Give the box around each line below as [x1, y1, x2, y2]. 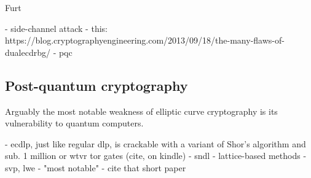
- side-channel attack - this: [5, 21, 108, 34]
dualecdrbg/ [5, 45, 50, 58]
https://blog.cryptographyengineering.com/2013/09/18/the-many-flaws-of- [5, 34, 285, 47]
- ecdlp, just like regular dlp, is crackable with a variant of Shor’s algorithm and [5, 137, 306, 150]
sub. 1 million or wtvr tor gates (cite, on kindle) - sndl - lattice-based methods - [5, 149, 307, 162]
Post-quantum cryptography [5, 75, 188, 95]
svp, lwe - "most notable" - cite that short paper [5, 161, 186, 174]
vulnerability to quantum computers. [5, 117, 144, 130]
